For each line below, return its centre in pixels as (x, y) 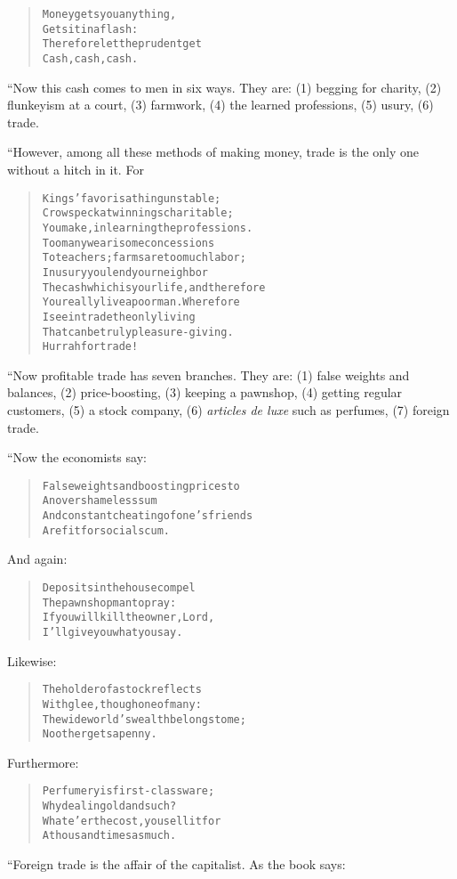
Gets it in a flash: (90, 29)
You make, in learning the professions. (148, 228)
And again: (37, 559)
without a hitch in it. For (76, 169)
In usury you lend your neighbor (125, 272)
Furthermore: (43, 762)
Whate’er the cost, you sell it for (132, 821)
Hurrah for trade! (90, 347)
